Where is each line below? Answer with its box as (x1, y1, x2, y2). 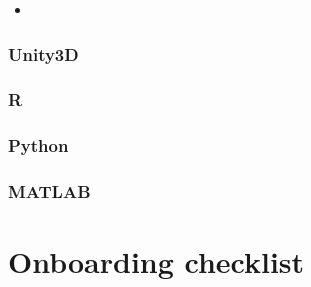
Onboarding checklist (8, 241, 305, 282)
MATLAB (8, 179, 91, 204)
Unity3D (8, 41, 79, 66)
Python (8, 133, 69, 158)
